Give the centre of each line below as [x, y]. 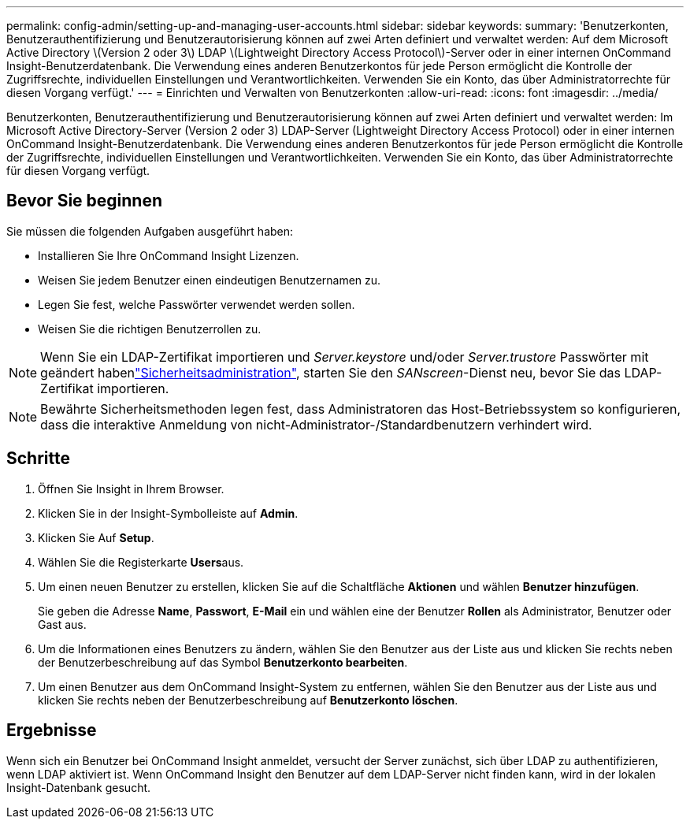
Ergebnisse [52, 730]
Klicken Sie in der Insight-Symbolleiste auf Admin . [168, 513]
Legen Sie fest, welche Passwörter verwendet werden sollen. [197, 304]
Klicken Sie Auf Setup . [96, 537]
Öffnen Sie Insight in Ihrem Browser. [131, 489]
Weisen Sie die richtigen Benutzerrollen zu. [150, 329]
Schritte [38, 459]
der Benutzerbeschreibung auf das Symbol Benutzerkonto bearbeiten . [223, 662]
